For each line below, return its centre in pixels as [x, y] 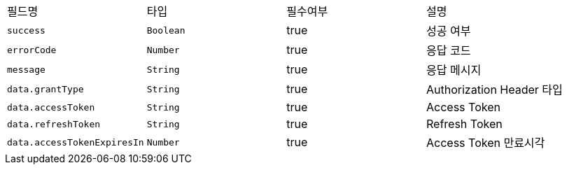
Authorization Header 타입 [495, 90]
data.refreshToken [54, 124]
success [26, 30]
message [26, 69]
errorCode [32, 50]
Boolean [166, 30]
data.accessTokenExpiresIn [76, 142]
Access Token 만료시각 [486, 143]
